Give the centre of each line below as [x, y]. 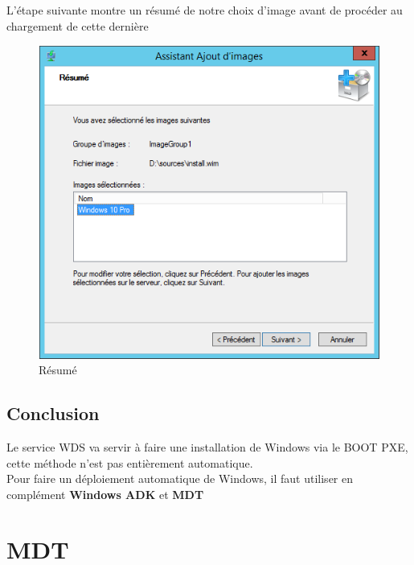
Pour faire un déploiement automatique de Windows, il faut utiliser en [180, 478]
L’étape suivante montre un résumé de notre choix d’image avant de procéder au [205, 10]
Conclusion [53, 413]
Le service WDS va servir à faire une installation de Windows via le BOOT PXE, [207, 446]
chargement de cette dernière [78, 25]
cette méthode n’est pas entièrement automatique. [130, 462]
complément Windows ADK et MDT [105, 494]
